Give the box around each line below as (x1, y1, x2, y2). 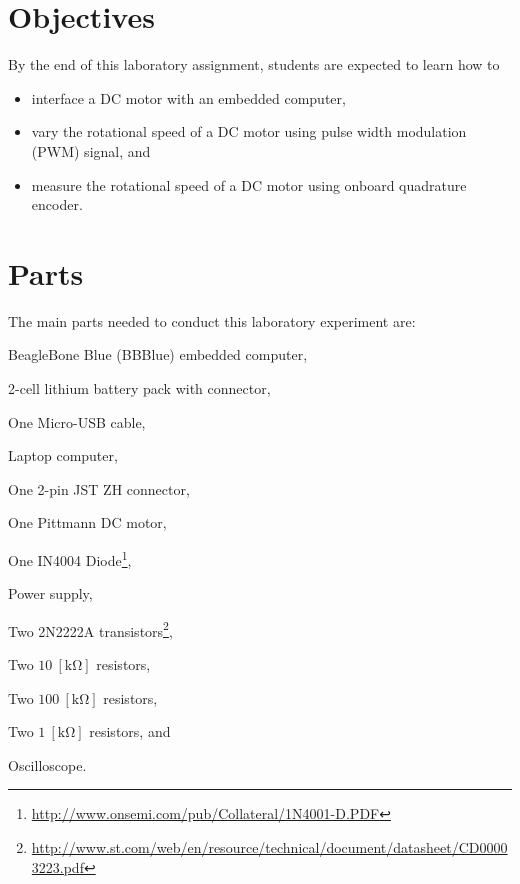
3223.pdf (31, 856, 84, 877)
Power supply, (8, 583, 93, 604)
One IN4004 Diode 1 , (8, 546, 132, 570)
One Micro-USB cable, (8, 411, 146, 432)
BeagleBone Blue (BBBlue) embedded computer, (8, 344, 308, 365)
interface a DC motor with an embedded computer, (31, 87, 346, 108)
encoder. (31, 194, 83, 215)
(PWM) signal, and (31, 140, 151, 161)
